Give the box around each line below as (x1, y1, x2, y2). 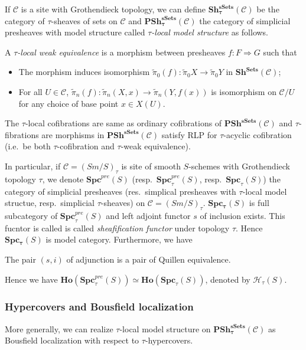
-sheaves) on (100, 197, 145, 209)
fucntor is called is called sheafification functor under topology (5, 221, 230, 234)
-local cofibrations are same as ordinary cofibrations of (25, 117, 222, 129)
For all (18, 85, 43, 97)
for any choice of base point (18, 97, 119, 109)
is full (249, 197, 269, 209)
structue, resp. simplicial (5, 197, 95, 209)
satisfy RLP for (161, 128, 217, 140)
